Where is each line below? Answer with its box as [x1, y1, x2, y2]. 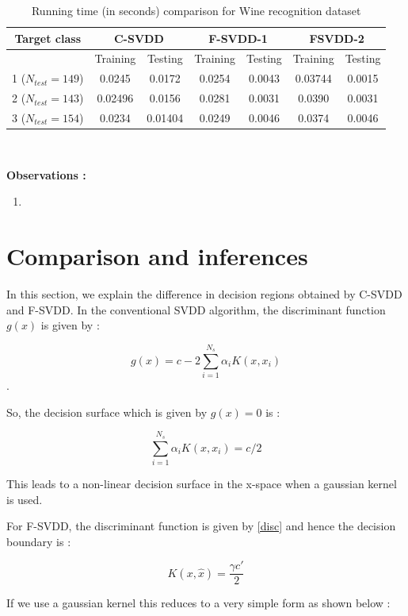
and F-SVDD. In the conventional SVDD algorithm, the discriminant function [6, 301, 386, 318]
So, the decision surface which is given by [6, 403, 208, 420]
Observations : [6, 166, 86, 183]
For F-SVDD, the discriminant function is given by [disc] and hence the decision [6, 518, 396, 534]
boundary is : [6, 533, 71, 549]
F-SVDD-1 [208, 29, 268, 46]
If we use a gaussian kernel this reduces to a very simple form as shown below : [6, 595, 391, 611]
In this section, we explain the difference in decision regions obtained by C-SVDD [6, 285, 402, 302]
